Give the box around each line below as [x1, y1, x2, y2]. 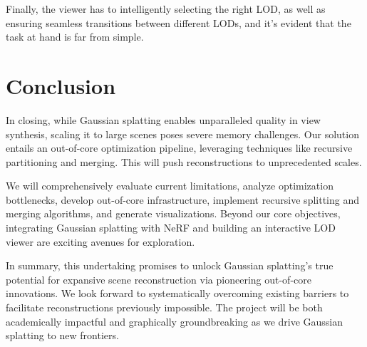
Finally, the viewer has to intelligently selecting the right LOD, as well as [6, 1, 326, 16]
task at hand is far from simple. [6, 29, 144, 44]
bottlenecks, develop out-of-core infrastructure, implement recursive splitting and [6, 192, 360, 207]
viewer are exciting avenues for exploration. [6, 234, 195, 249]
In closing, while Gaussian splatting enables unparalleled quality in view [6, 112, 321, 127]
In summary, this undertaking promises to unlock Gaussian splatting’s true [6, 258, 334, 273]
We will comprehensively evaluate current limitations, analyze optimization [6, 178, 334, 193]
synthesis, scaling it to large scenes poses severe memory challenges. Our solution [6, 126, 359, 141]
